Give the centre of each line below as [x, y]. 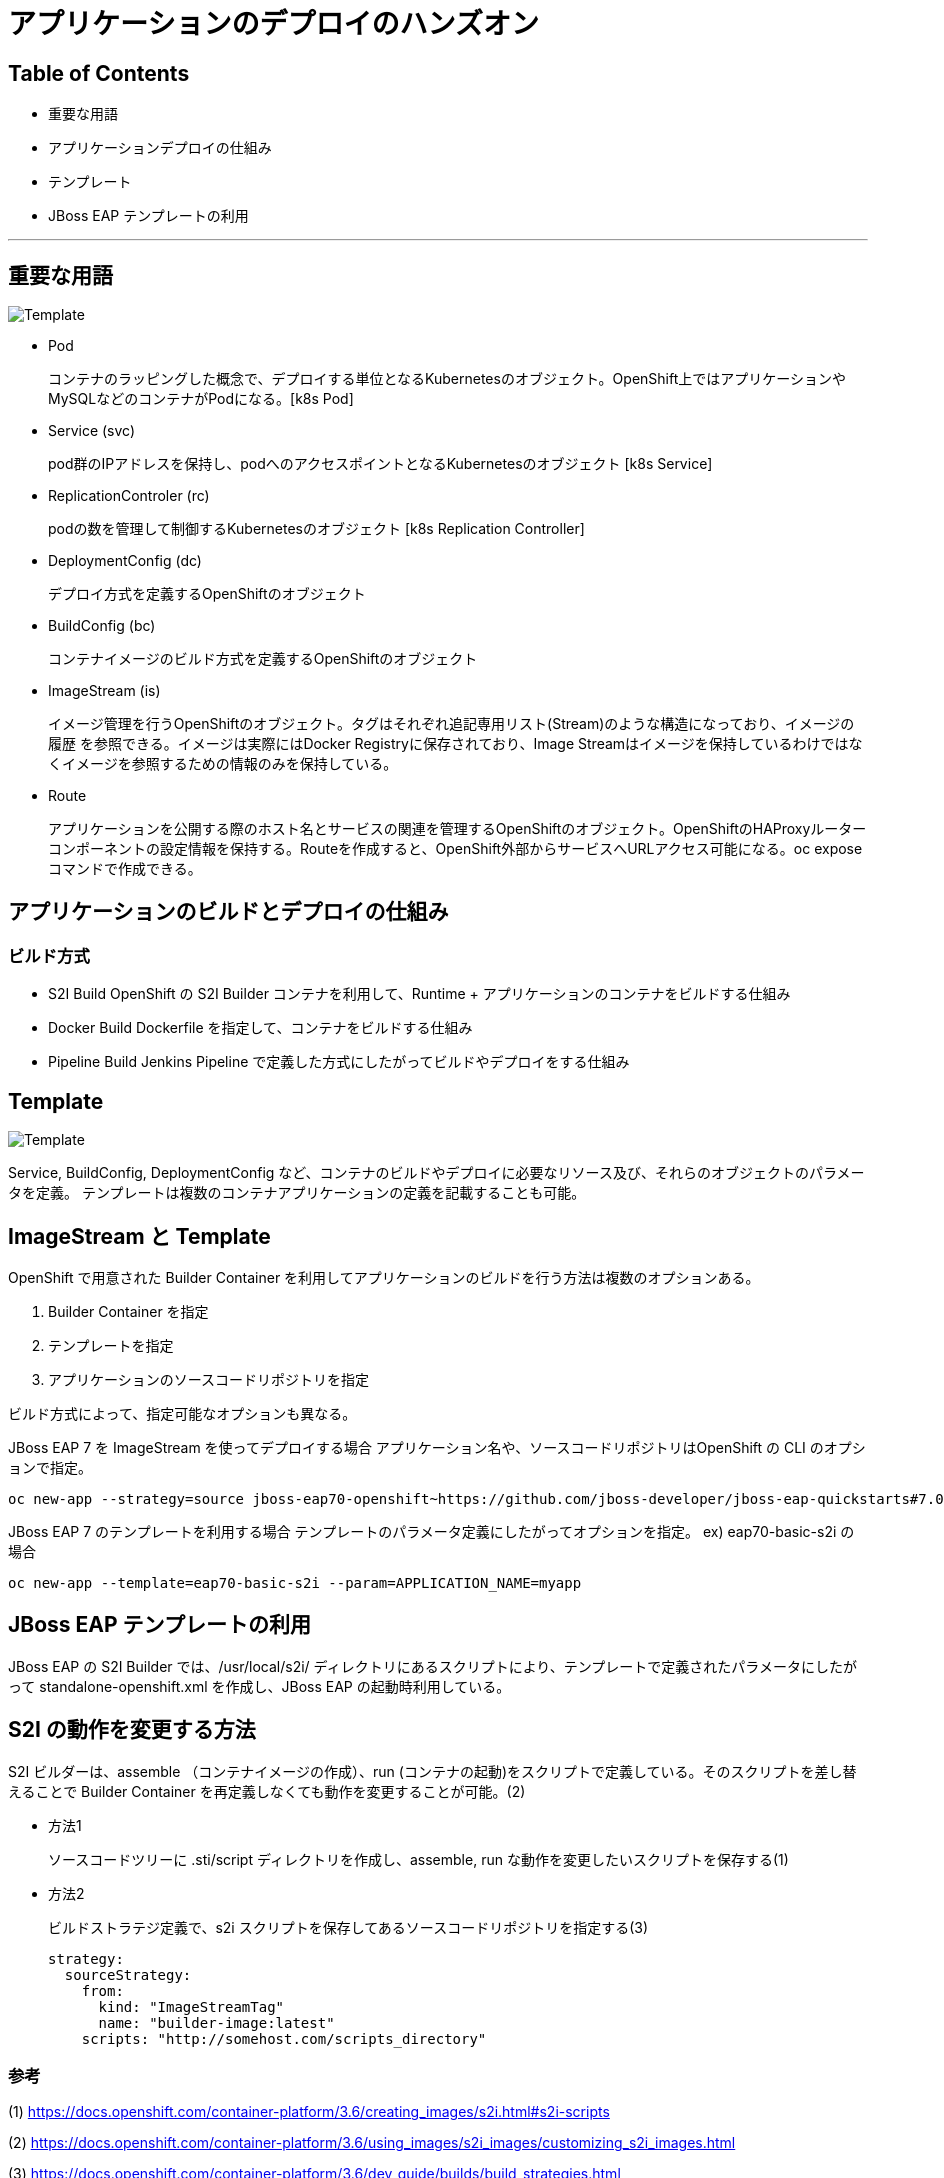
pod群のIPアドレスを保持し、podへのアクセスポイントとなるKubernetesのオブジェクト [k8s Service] [380, 464]
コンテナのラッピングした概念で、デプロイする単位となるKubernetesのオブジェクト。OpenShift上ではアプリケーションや [447, 379]
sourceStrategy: [128, 1974]
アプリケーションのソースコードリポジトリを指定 [209, 1379]
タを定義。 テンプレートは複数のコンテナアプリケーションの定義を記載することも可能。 [297, 1193]
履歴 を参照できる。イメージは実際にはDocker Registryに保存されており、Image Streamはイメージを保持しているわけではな [455, 744]
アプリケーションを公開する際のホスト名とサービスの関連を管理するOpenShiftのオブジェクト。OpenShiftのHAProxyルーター [457, 829]
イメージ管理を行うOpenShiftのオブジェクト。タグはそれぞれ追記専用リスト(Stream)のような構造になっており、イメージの [451, 724]
